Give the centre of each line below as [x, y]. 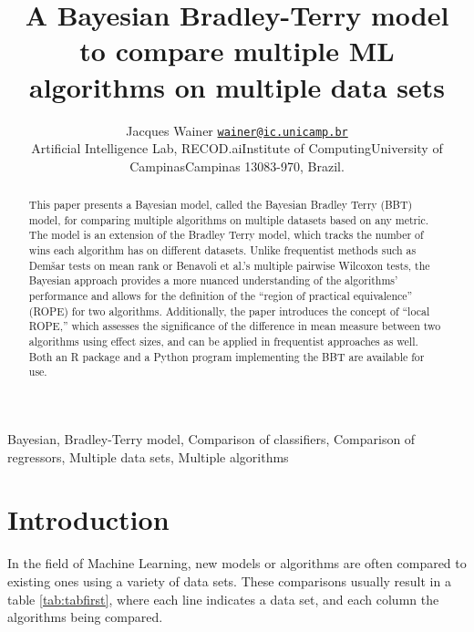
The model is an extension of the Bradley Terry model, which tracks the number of [226, 235]
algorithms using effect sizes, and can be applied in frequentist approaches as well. [223, 342]
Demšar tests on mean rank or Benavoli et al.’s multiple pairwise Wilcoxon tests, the [229, 265]
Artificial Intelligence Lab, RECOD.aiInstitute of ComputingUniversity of [237, 148]
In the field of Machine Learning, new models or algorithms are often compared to [237, 563]
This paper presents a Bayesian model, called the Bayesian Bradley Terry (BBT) [221, 205]
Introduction [88, 519]
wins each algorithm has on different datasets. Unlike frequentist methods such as [222, 250]
